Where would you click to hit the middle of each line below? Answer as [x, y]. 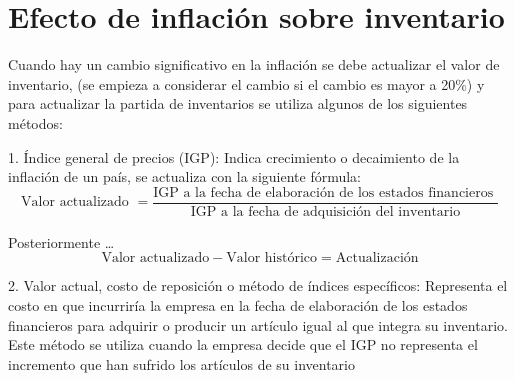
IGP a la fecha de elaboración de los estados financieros [323, 192]
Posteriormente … [61, 241]
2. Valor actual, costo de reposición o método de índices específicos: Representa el [258, 285]
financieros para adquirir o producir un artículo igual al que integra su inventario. [258, 324]
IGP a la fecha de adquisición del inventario [325, 211]
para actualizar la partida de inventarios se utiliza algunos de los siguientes [238, 103]
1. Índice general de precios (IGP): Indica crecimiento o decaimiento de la [234, 156]
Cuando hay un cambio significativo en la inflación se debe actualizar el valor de [254, 64]
